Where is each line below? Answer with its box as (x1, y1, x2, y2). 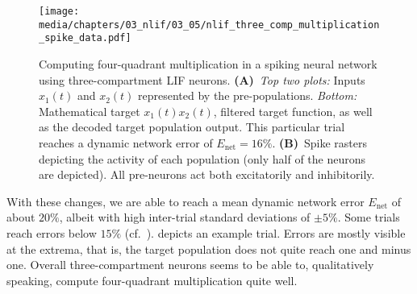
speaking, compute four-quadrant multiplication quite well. (6, 271, 298, 288)
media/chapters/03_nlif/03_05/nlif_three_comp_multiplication (39, 19, 380, 31)
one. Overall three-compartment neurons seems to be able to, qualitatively (6, 256, 374, 273)
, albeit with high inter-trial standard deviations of (59, 209, 311, 226)
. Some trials (337, 209, 400, 226)
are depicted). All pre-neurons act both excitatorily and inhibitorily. (39, 166, 375, 183)
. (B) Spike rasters (272, 134, 367, 151)
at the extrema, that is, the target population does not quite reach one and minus (6, 240, 411, 257)
